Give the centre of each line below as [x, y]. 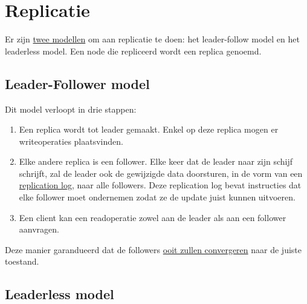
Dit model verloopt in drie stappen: [71, 109]
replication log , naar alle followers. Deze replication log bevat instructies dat [160, 185]
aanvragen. [39, 229]
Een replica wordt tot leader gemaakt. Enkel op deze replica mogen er [149, 129]
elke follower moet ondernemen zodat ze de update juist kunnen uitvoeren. [157, 197]
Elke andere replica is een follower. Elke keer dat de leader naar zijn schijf [156, 161]
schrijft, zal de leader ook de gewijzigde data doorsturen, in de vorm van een [161, 173]
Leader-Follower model [77, 83]
